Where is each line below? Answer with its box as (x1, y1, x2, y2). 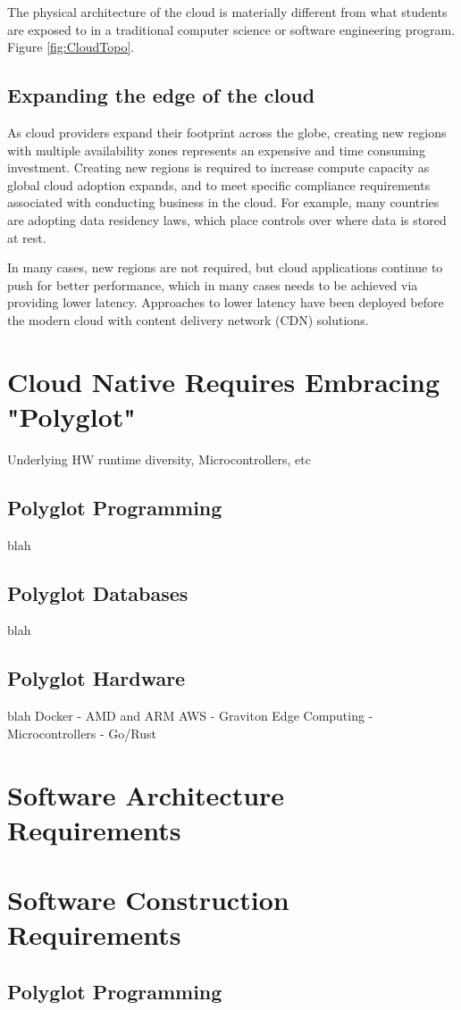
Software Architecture (7, 776, 285, 813)
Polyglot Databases (7, 579, 189, 606)
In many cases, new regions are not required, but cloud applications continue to (7, 258, 443, 277)
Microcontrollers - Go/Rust (7, 723, 157, 742)
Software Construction (7, 881, 289, 918)
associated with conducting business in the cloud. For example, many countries (7, 193, 440, 212)
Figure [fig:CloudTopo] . (7, 38, 135, 56)
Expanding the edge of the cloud (7, 81, 315, 109)
